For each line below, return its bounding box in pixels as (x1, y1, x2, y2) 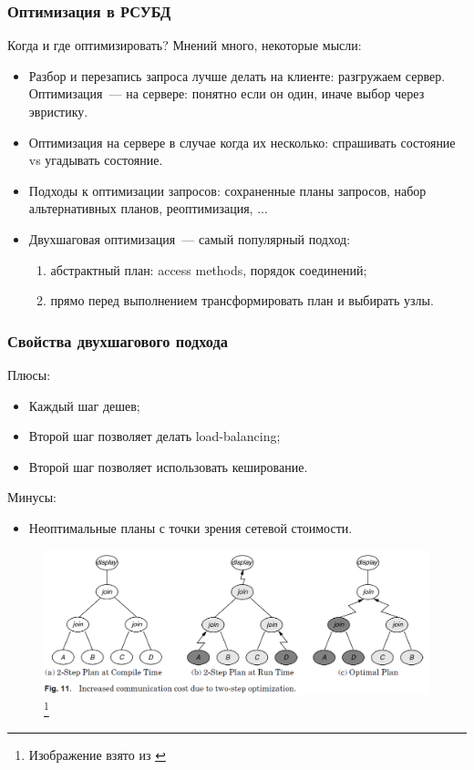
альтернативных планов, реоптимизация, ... (28, 199, 268, 218)
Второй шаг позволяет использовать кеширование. (28, 457, 308, 476)
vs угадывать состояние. (28, 150, 163, 169)
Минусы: (7, 488, 57, 507)
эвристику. (28, 102, 88, 120)
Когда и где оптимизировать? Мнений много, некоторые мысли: (7, 36, 362, 55)
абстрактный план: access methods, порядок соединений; (50, 260, 367, 279)
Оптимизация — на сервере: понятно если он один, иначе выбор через (28, 84, 425, 103)
